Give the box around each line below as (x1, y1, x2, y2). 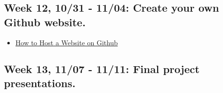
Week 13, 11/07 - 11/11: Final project (4, 61, 200, 76)
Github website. (4, 14, 86, 29)
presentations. (4, 75, 76, 90)
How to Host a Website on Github (15, 37, 118, 47)
